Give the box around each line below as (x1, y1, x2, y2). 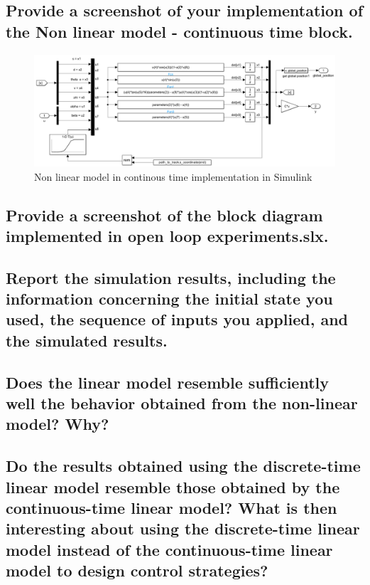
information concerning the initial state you (6, 288, 333, 310)
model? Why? (6, 413, 109, 435)
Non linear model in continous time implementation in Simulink (34, 169, 312, 184)
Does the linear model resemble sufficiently (6, 371, 329, 393)
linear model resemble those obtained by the (6, 475, 340, 497)
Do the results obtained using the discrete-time (6, 455, 361, 477)
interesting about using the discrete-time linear (6, 517, 360, 539)
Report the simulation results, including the (6, 266, 336, 288)
